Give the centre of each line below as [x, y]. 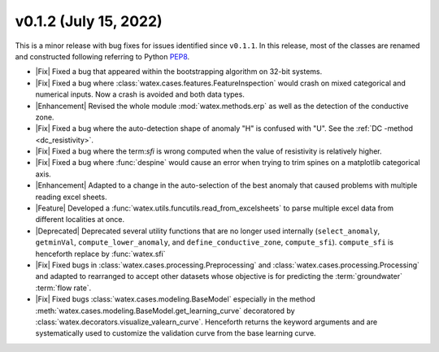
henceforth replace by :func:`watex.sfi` [100, 254]
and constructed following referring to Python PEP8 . [102, 56]
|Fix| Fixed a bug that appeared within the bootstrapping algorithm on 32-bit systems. [179, 72]
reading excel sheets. [71, 197]
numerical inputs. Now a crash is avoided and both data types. [140, 94]
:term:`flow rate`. [63, 288]
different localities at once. [80, 219]
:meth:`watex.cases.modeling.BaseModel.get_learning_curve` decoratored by [165, 311]
